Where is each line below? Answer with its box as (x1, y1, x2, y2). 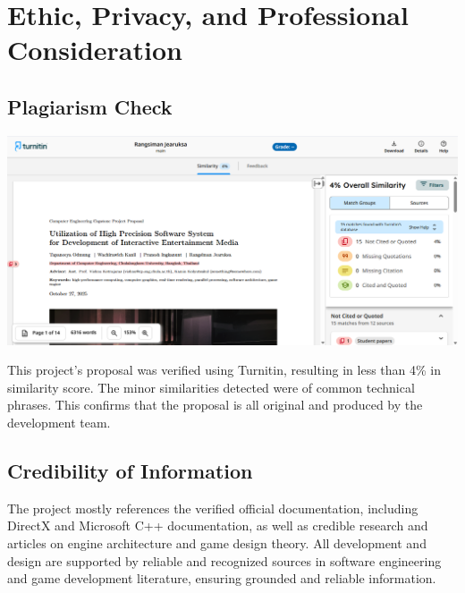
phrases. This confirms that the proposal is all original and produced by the (7, 395, 423, 414)
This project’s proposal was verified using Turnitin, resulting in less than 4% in (7, 360, 442, 379)
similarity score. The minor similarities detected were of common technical (7, 377, 415, 396)
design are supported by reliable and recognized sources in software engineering (7, 551, 442, 570)
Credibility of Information (7, 456, 253, 484)
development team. (7, 412, 111, 431)
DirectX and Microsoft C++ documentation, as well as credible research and (7, 516, 428, 535)
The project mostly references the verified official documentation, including (7, 498, 418, 517)
